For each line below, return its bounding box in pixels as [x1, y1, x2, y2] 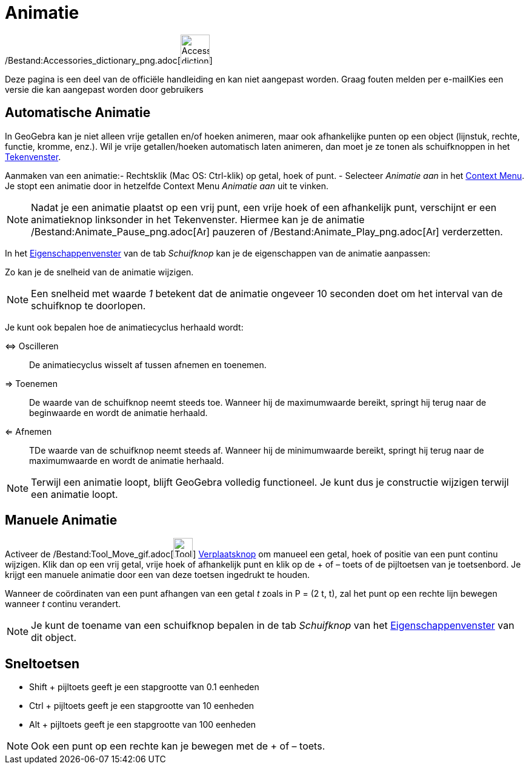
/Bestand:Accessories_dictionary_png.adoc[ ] [5, 55, 213, 65]
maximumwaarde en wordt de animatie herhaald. [29, 455, 224, 466]
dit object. [31, 631, 77, 644]
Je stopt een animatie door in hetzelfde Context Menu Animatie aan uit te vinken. [5, 180, 328, 191]
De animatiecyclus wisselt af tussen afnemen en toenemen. [29, 359, 267, 370]
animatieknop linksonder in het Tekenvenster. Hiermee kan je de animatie [31, 213, 365, 226]
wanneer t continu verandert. [5, 599, 121, 609]
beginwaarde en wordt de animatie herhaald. [29, 407, 208, 418]
